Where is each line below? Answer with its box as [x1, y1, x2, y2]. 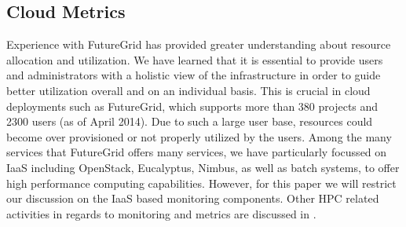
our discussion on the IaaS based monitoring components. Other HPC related [6, 190, 379, 207]
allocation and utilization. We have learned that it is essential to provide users [6, 51, 383, 68]
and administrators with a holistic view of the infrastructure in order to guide [6, 67, 381, 83]
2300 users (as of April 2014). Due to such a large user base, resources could [6, 113, 373, 130]
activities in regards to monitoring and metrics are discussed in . [6, 205, 316, 222]
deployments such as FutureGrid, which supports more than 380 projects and [6, 97, 379, 114]
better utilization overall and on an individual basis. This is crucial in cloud [6, 82, 371, 98]
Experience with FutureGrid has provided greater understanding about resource [6, 36, 391, 53]
